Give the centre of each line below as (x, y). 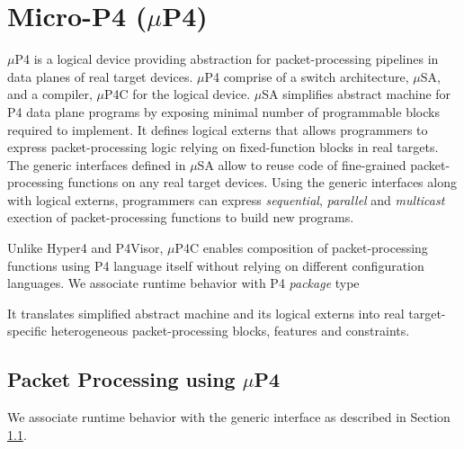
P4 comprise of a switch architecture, (307, 76)
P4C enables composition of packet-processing (301, 248)
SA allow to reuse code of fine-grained (302, 164)
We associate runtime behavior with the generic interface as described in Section (229, 417)
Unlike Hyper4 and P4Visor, (85, 248)
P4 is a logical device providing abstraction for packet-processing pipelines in (227, 59)
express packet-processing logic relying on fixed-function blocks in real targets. (223, 147)
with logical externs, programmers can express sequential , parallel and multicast (226, 199)
